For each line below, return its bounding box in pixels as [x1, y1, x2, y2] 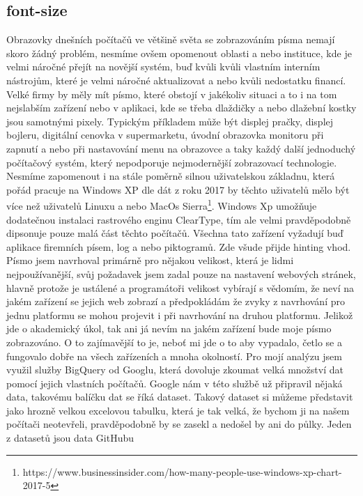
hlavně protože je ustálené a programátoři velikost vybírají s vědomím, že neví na [6, 280, 354, 295]
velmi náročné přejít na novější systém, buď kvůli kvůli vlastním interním [6, 59, 320, 74]
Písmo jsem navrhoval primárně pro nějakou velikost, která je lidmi [6, 253, 294, 268]
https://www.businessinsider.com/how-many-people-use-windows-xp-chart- [22, 464, 342, 479]
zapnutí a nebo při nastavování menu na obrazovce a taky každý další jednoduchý [6, 141, 356, 155]
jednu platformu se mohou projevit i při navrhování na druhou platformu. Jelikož [6, 307, 353, 322]
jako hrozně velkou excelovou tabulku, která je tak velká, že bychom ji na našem [6, 403, 350, 417]
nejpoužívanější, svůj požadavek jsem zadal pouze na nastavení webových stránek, [6, 266, 356, 281]
